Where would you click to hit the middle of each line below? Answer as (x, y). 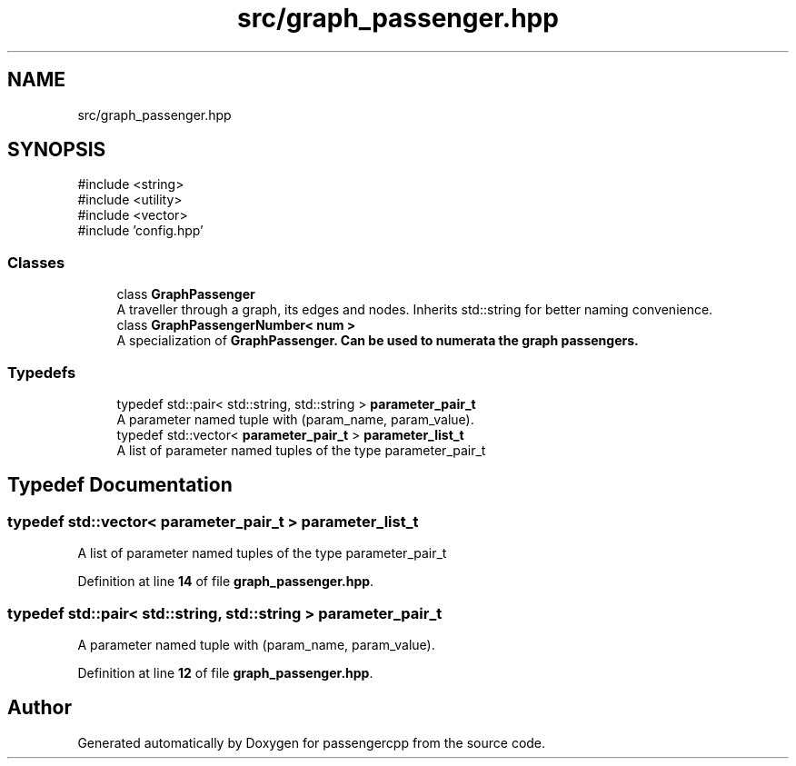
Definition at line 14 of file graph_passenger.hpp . (226, 582)
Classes (36, 262)
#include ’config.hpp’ (140, 231)
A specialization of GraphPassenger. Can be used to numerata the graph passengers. (378, 341)
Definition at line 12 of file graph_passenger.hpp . (225, 672)
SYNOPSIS (57, 150)
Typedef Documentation (120, 485)
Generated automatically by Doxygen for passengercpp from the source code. (312, 742)
